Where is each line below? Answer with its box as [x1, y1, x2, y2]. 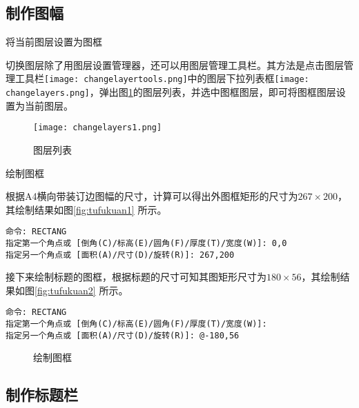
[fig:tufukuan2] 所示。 [35, 283, 128, 297]
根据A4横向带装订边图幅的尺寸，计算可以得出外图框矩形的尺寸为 [6, 189, 298, 203]
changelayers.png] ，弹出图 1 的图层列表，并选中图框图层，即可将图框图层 [6, 85, 336, 99]
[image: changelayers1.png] [33, 123, 162, 133]
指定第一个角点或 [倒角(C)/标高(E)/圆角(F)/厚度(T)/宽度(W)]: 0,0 [6, 238, 287, 248]
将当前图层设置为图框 [6, 34, 102, 49]
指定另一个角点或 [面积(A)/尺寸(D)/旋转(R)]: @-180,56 [6, 330, 240, 340]
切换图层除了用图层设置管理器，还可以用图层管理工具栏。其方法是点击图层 [6, 57, 344, 72]
